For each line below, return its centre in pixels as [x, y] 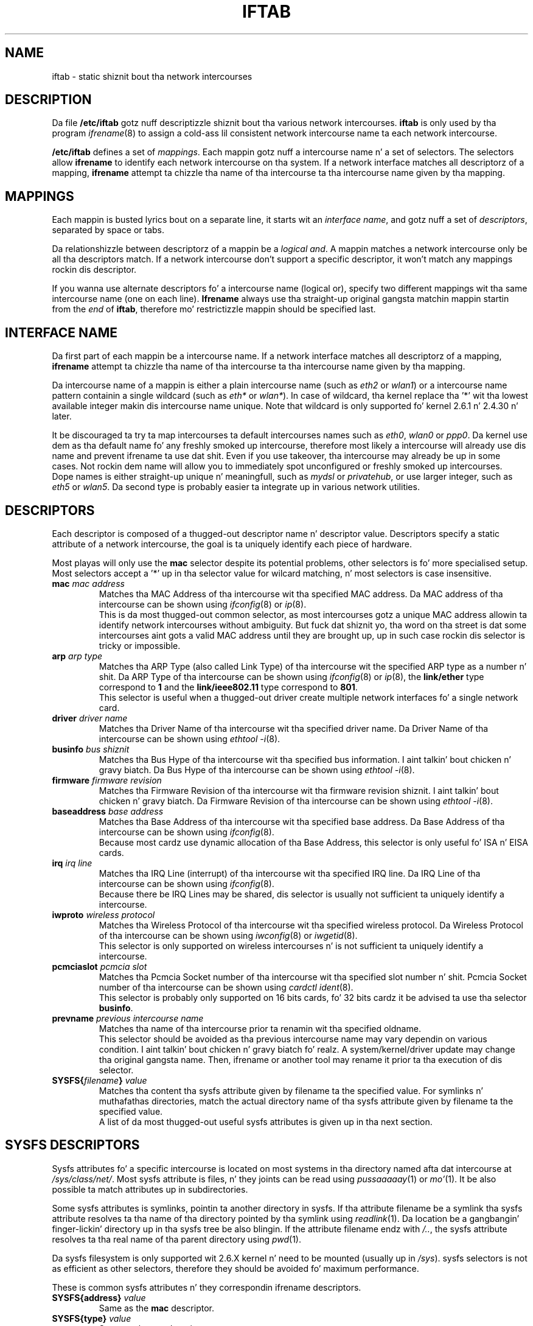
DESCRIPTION [48, 100]
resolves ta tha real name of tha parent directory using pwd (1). [176, 1239]
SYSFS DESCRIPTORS [72, 1145]
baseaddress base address [108, 811]
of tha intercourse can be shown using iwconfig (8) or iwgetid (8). [228, 935]
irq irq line [72, 863]
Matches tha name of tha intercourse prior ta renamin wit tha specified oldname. [260, 1028]
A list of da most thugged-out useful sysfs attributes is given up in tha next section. [266, 1121]
